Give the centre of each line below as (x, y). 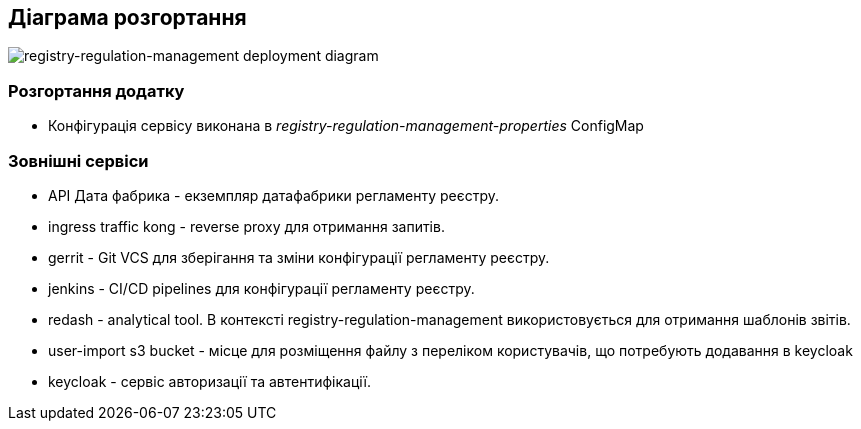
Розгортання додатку (96, 90)
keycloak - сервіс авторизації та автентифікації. (209, 381)
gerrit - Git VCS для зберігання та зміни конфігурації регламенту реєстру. (299, 257)
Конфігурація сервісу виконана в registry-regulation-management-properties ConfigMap (346, 126)
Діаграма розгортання (127, 17)
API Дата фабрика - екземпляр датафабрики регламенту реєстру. (274, 195)
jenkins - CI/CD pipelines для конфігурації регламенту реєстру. (261, 288)
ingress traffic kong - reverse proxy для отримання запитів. (246, 226)
